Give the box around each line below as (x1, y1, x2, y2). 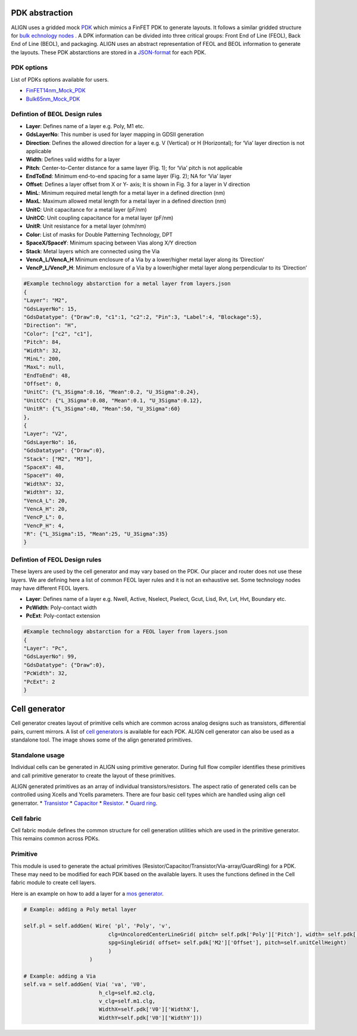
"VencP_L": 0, (23, 514, 65, 521)
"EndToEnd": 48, (23, 372, 71, 379)
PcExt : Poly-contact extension (26, 612, 101, 619)
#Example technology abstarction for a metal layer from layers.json (23, 280, 231, 287)
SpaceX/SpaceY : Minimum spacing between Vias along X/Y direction (26, 239, 197, 247)
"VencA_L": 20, (23, 497, 68, 504)
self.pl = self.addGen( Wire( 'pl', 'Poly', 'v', (23, 923, 171, 929)
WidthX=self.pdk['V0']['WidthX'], (98, 1006, 199, 1013)
